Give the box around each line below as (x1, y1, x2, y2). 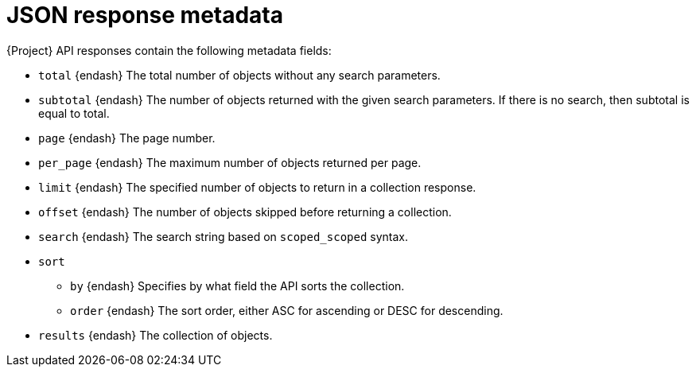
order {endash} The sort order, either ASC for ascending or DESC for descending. (70, 303, 504, 317)
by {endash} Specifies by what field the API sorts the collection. (70, 278, 405, 293)
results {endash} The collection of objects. (38, 328, 273, 342)
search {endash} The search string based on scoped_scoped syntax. (38, 229, 409, 243)
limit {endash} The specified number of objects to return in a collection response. (38, 180, 476, 194)
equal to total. (38, 106, 110, 120)
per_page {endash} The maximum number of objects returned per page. (38, 155, 422, 169)
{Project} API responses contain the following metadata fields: (6, 43, 332, 57)
